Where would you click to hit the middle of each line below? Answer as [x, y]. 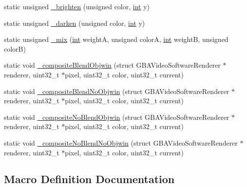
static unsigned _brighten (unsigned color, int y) [77, 6]
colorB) [15, 48]
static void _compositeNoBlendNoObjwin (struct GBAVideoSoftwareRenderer [121, 142]
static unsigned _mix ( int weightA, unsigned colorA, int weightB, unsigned [116, 39]
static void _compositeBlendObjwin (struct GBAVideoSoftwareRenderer [112, 65]
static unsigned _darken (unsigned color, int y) [75, 23]
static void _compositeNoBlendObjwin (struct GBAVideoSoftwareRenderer [117, 117]
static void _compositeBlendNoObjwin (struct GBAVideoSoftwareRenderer [117, 91]
